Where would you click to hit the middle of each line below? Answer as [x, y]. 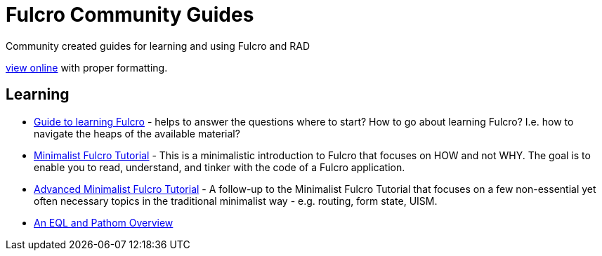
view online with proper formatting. [87, 67]
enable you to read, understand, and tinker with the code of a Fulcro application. [220, 167]
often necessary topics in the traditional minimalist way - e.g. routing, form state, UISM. [236, 201]
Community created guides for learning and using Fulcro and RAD [158, 46]
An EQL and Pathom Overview [104, 222]
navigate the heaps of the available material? [137, 133]
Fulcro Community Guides [130, 15]
